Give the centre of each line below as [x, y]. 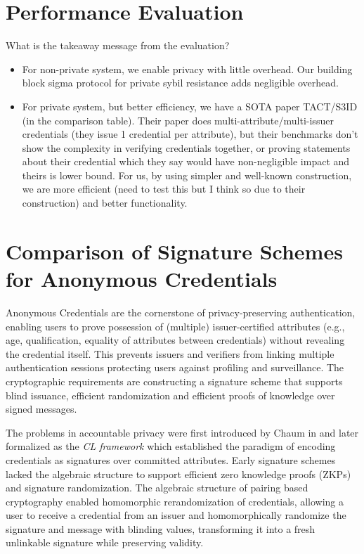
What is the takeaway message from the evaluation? [118, 45]
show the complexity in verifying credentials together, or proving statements [186, 147]
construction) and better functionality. [105, 203]
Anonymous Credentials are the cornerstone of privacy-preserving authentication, [181, 312]
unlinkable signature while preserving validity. [105, 542]
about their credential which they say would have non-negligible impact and [186, 161]
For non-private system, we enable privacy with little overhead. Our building [187, 69]
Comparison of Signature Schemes [174, 251]
